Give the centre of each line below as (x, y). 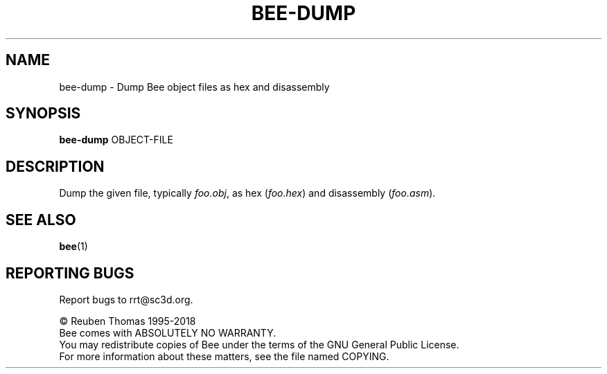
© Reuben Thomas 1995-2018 (127, 321)
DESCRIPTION (55, 166)
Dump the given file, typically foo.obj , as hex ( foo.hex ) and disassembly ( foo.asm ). (247, 193)
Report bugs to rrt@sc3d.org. (126, 299)
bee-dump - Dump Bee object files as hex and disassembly (194, 87)
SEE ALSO (41, 220)
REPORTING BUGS (70, 273)
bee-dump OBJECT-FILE (116, 140)
